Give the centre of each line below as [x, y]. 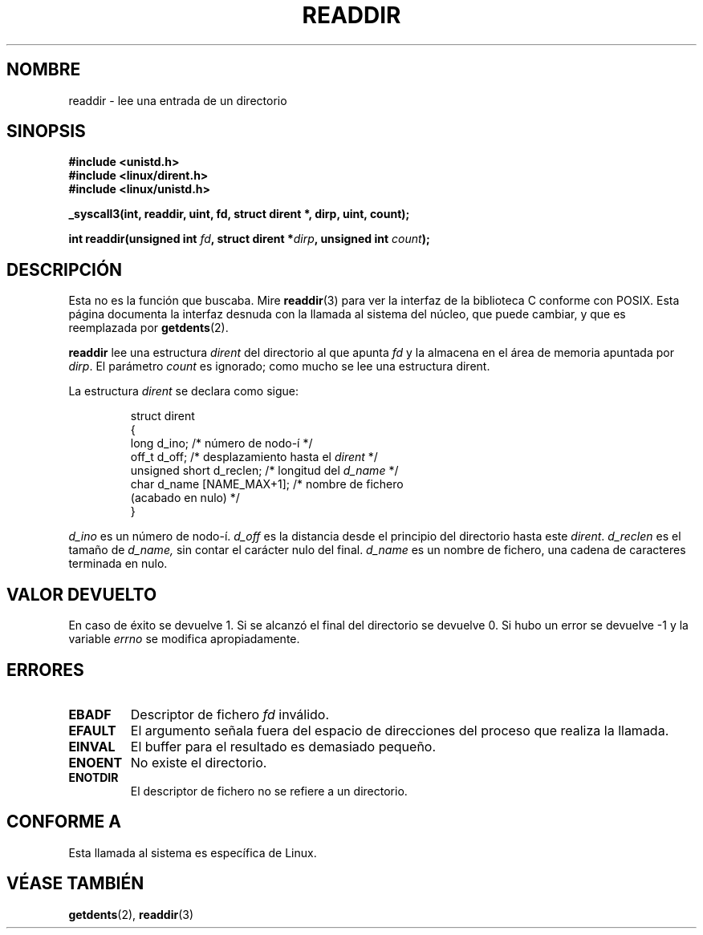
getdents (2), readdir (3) [131, 914]
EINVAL [92, 746]
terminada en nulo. [118, 564]
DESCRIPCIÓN [65, 269]
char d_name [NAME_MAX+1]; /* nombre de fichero [267, 484]
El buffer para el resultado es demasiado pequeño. [283, 746]
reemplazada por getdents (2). [148, 328]
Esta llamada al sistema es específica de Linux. [193, 852]
